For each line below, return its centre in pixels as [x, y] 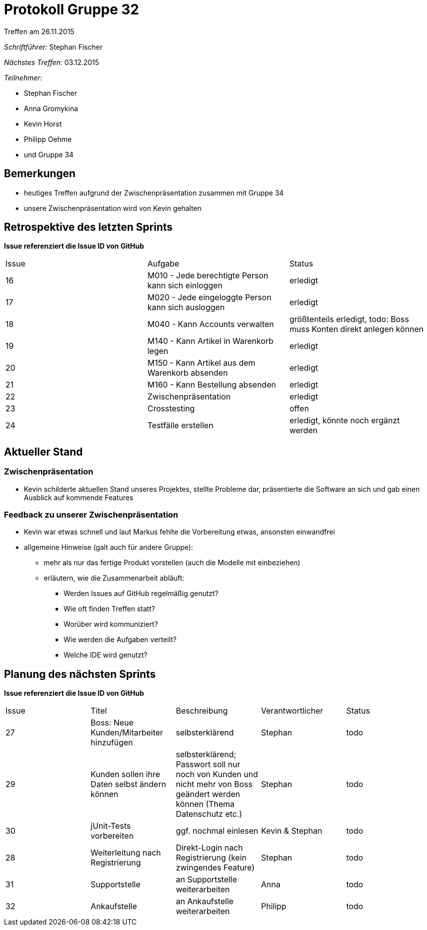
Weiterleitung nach [126, 853]
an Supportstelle [207, 880]
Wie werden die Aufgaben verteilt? [120, 640]
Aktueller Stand [43, 452]
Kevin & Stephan [291, 831]
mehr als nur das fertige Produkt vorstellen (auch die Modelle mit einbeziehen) [172, 563]
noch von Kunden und [217, 774]
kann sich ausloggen [186, 307]
